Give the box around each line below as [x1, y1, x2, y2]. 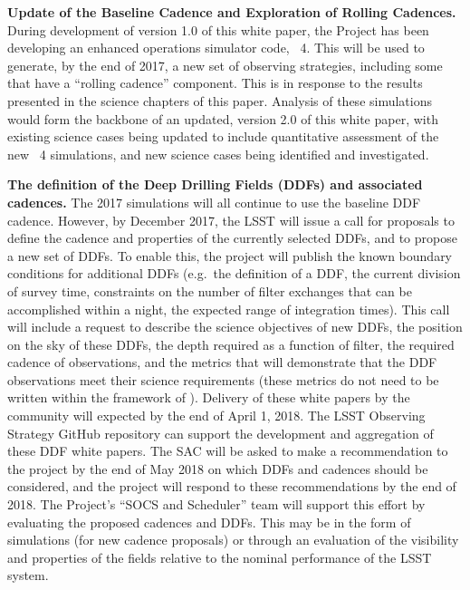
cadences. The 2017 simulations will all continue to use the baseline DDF [7, 192, 421, 211]
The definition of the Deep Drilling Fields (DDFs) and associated [7, 175, 423, 194]
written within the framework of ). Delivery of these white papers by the [7, 388, 410, 407]
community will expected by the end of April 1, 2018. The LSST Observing [7, 406, 426, 425]
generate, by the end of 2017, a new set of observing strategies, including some [7, 55, 443, 74]
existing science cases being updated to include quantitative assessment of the [7, 127, 439, 146]
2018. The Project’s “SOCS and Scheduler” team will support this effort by [7, 495, 426, 514]
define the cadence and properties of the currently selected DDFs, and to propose [7, 228, 457, 247]
